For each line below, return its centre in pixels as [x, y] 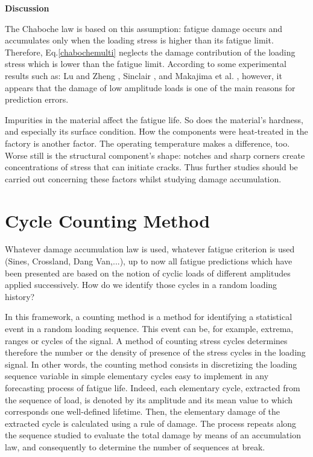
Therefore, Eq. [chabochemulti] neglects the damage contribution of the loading [150, 52]
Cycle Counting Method [108, 220]
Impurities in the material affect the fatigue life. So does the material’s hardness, [154, 119]
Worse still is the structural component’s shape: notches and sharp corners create [155, 155]
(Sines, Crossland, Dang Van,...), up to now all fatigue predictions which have [149, 261]
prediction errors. [37, 99]
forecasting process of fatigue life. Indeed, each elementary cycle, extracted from [153, 387]
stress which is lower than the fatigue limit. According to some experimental [146, 64]
